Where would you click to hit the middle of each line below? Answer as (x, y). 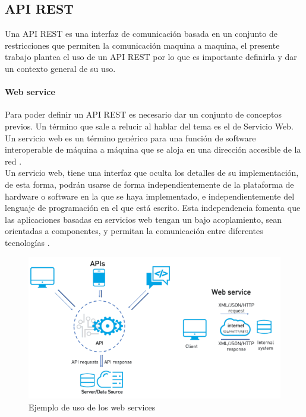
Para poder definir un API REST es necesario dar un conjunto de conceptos (143, 114)
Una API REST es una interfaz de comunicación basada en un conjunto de (141, 34)
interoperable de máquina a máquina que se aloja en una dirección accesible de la (153, 149)
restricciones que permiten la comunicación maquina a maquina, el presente (142, 45)
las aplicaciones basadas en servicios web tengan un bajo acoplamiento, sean (143, 219)
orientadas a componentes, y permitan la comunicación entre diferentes (134, 231)
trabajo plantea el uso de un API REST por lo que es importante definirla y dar (151, 57)
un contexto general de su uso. (60, 68)
